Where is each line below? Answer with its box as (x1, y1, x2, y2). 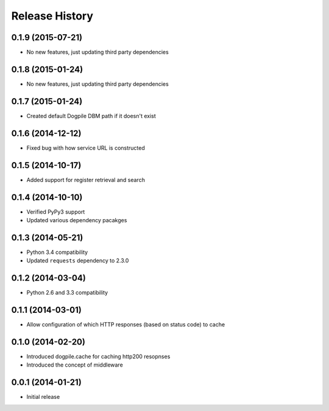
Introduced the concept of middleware (26, 361, 123, 368)
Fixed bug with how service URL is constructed (26, 144, 146, 152)
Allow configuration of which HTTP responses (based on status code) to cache (26, 321, 225, 328)
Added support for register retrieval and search (26, 176, 146, 183)
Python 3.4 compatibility (26, 248, 88, 256)
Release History (11, 9, 94, 23)
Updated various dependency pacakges (26, 216, 127, 223)
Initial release (26, 393, 60, 401)
